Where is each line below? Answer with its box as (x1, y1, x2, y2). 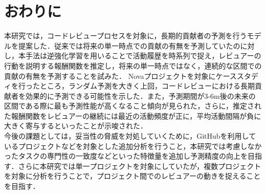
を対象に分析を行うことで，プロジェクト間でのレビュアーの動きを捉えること (4, 170, 261, 181)
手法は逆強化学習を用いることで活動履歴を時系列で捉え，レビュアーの (25, 50, 261, 61)
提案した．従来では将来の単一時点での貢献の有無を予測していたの (18, 40, 240, 51)
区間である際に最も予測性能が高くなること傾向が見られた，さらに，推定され (4, 100, 261, 111)
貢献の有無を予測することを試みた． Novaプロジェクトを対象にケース (4, 70, 237, 81)
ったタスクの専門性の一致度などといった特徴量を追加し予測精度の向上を (4, 150, 248, 161)
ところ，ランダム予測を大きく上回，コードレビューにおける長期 (39, 80, 255, 91)
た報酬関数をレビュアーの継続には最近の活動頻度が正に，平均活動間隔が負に (4, 110, 261, 121)
